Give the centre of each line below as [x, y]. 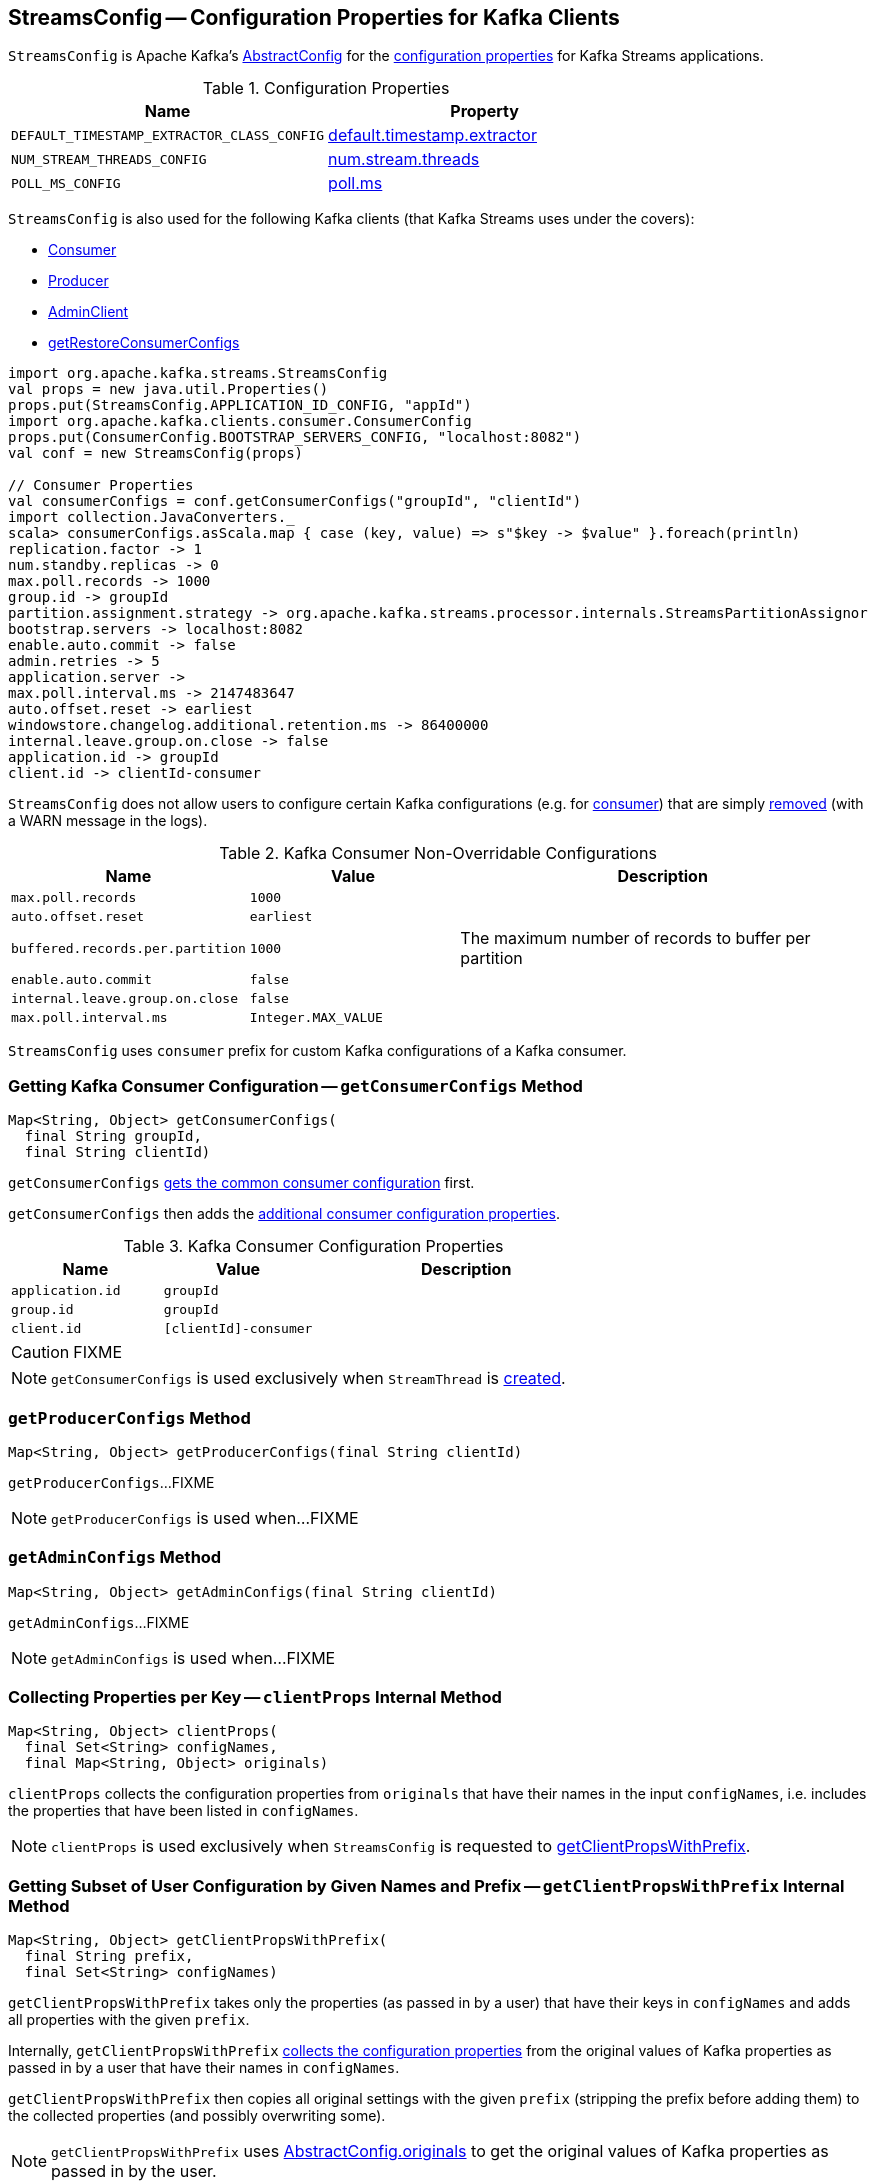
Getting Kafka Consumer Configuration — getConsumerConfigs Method [295, 1085]
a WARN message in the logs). [108, 821]
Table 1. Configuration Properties [326, 88]
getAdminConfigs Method [115, 1557]
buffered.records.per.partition [128, 948]
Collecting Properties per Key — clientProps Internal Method [255, 1697]
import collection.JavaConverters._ [151, 517]
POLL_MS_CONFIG [66, 183]
